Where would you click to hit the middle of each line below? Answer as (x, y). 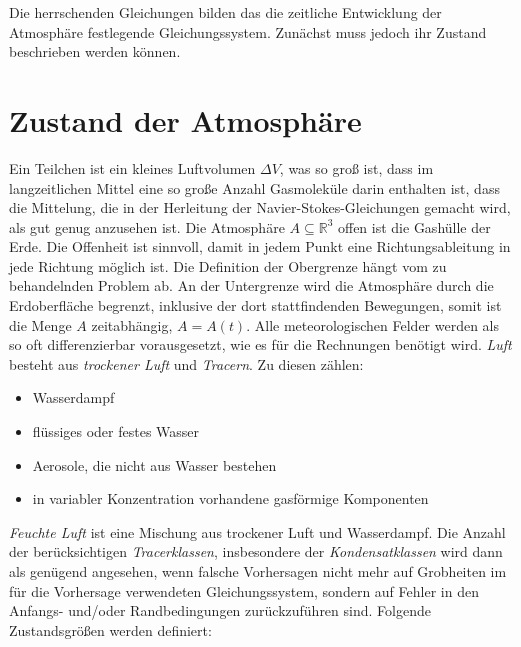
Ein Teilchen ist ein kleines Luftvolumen (132, 167)
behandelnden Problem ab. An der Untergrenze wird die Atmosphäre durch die (251, 285)
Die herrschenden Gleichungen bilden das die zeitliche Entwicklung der (225, 12)
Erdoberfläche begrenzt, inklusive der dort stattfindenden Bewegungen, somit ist (255, 305)
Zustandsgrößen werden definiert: (110, 629)
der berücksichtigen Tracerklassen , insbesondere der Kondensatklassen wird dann (256, 551)
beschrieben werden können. (95, 51)
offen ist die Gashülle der (414, 226)
